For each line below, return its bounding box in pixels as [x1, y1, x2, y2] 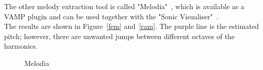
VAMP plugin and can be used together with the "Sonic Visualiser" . [4, 11, 218, 21]
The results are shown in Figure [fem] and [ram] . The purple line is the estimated [4, 21, 259, 31]
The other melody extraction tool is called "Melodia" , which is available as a [4, 1, 244, 11]
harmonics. [4, 41, 38, 51]
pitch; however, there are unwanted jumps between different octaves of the [4, 30, 235, 41]
